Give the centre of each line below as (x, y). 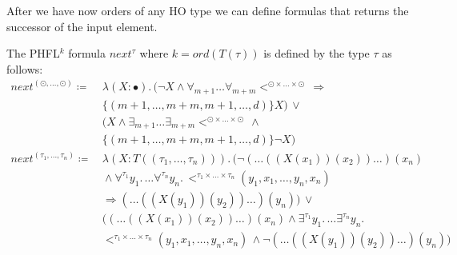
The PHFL (33, 53)
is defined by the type (317, 53)
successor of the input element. (82, 26)
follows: (25, 68)
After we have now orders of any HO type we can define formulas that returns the (208, 10)
